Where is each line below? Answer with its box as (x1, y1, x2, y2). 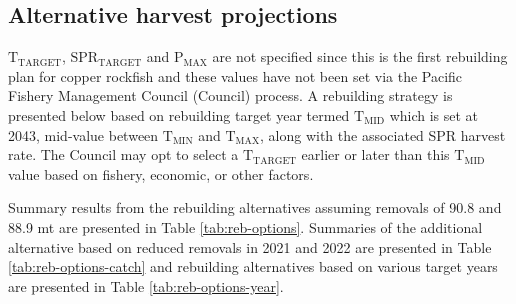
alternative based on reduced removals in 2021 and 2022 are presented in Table (8, 236, 492, 257)
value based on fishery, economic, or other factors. (8, 163, 314, 184)
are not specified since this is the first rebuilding (212, 46, 508, 67)
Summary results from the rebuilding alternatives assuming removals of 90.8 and (8, 197, 502, 218)
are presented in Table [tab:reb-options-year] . (8, 275, 284, 296)
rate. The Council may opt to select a (8, 144, 239, 165)
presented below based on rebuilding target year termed (8, 104, 350, 125)
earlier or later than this (301, 144, 450, 165)
